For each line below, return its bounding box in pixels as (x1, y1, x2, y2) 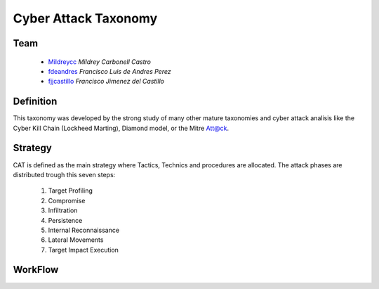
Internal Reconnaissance (48, 226, 119, 234)
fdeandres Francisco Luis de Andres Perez (48, 67, 171, 75)
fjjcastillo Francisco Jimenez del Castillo (48, 77, 165, 86)
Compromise (48, 196, 86, 205)
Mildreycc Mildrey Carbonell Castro (48, 57, 151, 66)
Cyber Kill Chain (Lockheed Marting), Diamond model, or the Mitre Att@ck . (13, 124, 230, 132)
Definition (13, 96, 58, 108)
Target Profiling (48, 186, 93, 195)
